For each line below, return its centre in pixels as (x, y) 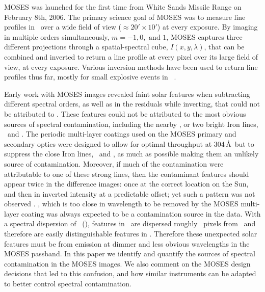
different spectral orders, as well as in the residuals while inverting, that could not (132, 104)
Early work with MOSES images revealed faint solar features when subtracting (127, 94)
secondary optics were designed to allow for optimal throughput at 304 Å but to (129, 143)
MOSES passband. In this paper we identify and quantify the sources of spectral (130, 254)
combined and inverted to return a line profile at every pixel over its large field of (131, 56)
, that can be (224, 47)
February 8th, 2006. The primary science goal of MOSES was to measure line (125, 17)
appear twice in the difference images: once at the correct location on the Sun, (126, 184)
